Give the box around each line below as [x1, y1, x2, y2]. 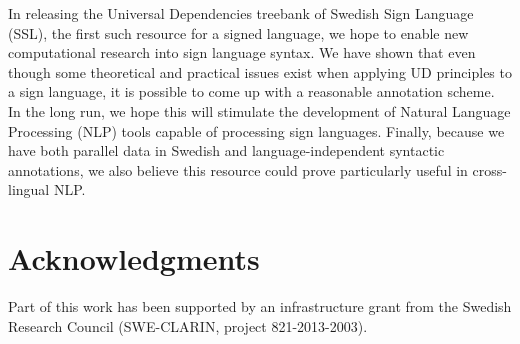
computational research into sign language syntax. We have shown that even [8, 42, 476, 63]
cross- [472, 159, 507, 180]
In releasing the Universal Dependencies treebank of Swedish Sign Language [8, 3, 474, 23]
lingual [8, 179, 50, 200]
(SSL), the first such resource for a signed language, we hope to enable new [8, 22, 469, 43]
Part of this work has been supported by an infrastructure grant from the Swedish [8, 296, 512, 317]
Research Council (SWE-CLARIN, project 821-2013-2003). [8, 315, 368, 336]
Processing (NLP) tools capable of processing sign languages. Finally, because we [8, 120, 505, 141]
